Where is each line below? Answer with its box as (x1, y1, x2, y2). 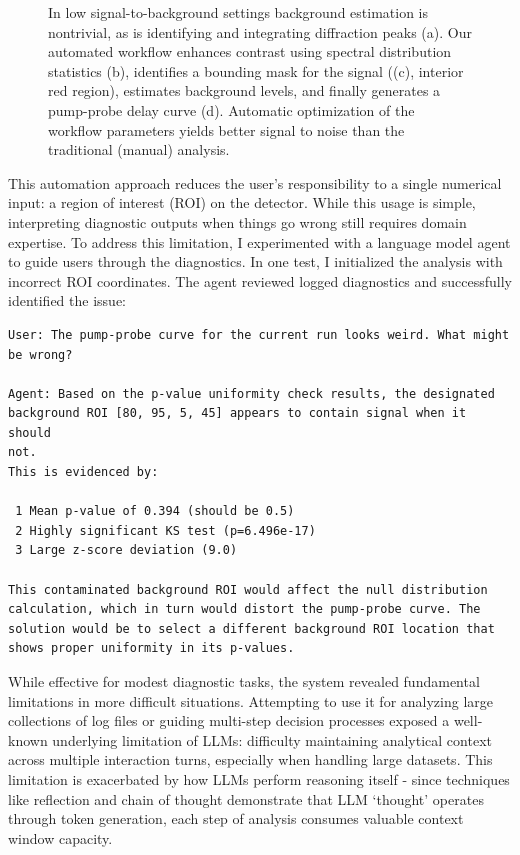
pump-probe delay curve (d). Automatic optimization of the (48, 99, 415, 120)
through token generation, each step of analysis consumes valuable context (8, 808, 464, 829)
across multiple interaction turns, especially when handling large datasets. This (8, 749, 493, 770)
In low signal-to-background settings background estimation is (48, 2, 429, 22)
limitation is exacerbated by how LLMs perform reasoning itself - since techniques (8, 768, 510, 789)
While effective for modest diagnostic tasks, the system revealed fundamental (8, 671, 480, 691)
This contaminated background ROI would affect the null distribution (8, 582, 488, 597)
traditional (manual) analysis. (48, 139, 230, 160)
